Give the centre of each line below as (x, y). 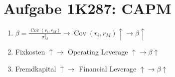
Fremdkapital (36, 68)
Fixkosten (30, 52)
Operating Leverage (98, 52)
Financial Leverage (108, 68)
